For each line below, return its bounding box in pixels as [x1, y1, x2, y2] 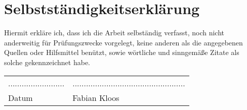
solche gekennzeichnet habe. [4, 57, 91, 67]
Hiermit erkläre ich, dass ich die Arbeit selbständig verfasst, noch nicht [4, 27, 225, 38]
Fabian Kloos [72, 91, 119, 103]
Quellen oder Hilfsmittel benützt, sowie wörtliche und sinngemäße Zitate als [4, 47, 239, 58]
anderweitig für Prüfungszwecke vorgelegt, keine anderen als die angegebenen [4, 37, 243, 47]
